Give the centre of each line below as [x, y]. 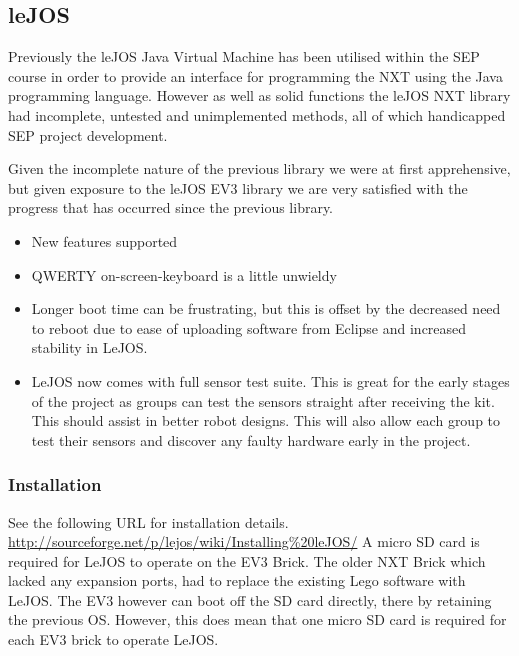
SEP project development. [88, 134]
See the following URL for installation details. [148, 521]
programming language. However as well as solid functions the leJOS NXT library [259, 95]
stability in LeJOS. [89, 347]
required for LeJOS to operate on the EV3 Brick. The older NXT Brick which [247, 560]
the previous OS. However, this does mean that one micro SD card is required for [257, 619]
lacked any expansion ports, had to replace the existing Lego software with [237, 580]
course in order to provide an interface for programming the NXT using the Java [255, 75]
